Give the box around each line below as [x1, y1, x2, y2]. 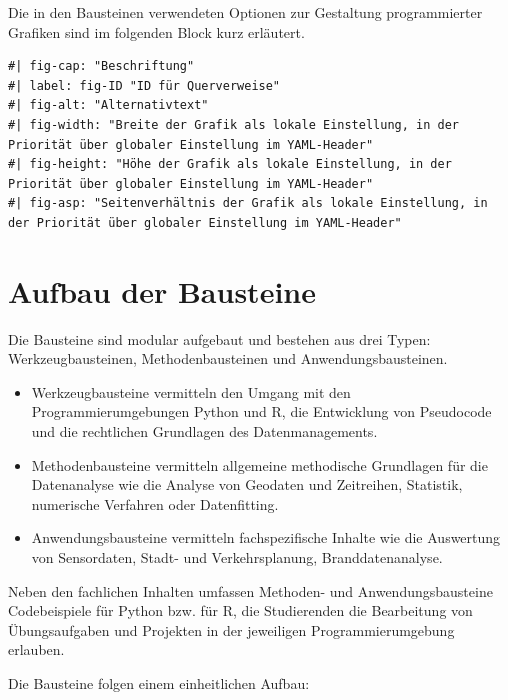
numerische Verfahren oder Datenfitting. [31, 493, 279, 514]
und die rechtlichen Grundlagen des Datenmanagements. [31, 421, 378, 442]
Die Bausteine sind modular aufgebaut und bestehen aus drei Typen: [8, 328, 431, 349]
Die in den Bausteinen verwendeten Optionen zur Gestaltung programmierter [8, 2, 483, 22]
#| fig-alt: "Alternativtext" [8, 98, 209, 113]
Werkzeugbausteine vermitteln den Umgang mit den [31, 381, 351, 402]
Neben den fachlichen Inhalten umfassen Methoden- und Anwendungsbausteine [8, 580, 493, 601]
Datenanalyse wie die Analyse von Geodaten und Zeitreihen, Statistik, [31, 474, 463, 495]
